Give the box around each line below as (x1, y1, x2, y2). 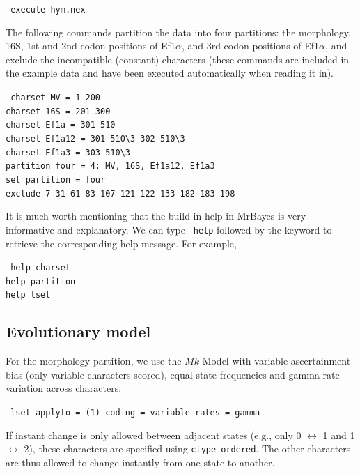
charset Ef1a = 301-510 (6, 120, 116, 130)
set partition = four (6, 174, 106, 185)
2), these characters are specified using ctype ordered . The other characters (24, 441, 351, 456)
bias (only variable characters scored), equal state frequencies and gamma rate (6, 367, 340, 381)
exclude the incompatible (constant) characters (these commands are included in (6, 52, 350, 66)
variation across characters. (6, 381, 122, 395)
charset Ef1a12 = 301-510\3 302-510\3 (6, 134, 185, 144)
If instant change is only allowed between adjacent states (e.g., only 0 (6, 427, 302, 442)
